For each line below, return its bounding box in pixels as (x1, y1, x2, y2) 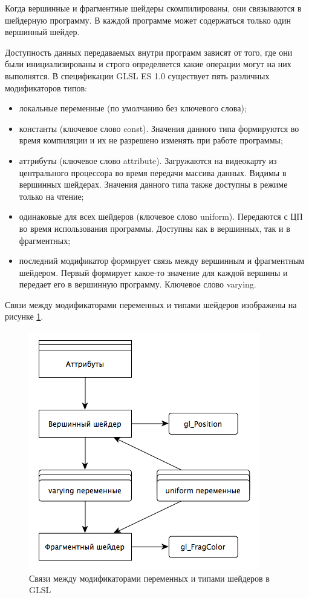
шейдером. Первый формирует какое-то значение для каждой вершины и (19, 266, 288, 278)
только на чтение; (19, 189, 84, 202)
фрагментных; (19, 234, 71, 246)
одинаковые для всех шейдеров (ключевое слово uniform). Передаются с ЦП (19, 210, 303, 223)
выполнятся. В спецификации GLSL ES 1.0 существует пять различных (5, 69, 270, 82)
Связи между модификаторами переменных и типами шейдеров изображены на (5, 298, 297, 310)
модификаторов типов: (5, 81, 87, 94)
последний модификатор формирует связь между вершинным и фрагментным (19, 254, 305, 267)
